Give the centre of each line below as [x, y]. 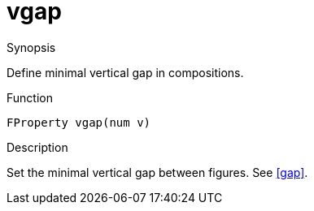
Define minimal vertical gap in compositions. [125, 72]
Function [30, 97]
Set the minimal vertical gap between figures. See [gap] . [157, 172]
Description [37, 147]
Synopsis [31, 47]
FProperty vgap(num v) [79, 122]
